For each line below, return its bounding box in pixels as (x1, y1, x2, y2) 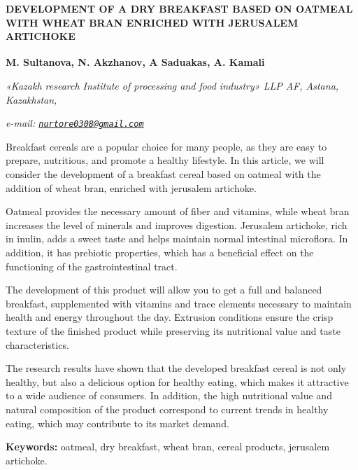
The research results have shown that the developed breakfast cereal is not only (6, 361, 347, 375)
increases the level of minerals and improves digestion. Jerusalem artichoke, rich (6, 217, 348, 232)
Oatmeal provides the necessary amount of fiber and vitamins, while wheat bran (6, 204, 350, 219)
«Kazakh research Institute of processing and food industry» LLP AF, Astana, (6, 78, 339, 93)
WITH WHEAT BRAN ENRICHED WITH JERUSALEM (6, 15, 299, 29)
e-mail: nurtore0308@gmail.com (6, 116, 144, 130)
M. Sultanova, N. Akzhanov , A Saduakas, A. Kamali (6, 55, 265, 69)
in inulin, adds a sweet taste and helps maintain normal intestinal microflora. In (6, 231, 348, 246)
